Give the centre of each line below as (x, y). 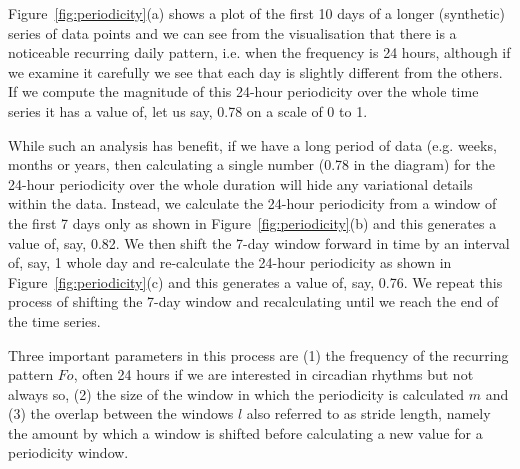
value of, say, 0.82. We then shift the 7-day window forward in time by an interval (259, 242)
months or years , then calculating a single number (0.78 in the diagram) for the (251, 164)
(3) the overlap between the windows (121, 413)
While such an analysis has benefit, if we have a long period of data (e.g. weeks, (252, 144)
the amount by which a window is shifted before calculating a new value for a (245, 432)
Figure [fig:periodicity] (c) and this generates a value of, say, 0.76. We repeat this (255, 281)
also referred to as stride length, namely (368, 413)
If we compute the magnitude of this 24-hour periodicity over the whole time (243, 91)
